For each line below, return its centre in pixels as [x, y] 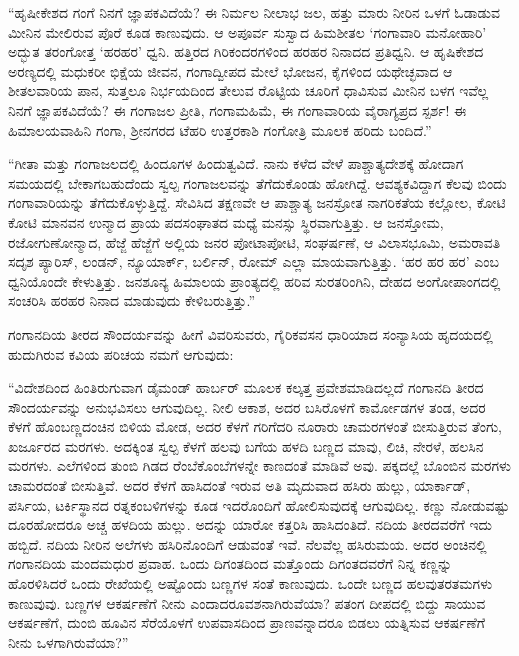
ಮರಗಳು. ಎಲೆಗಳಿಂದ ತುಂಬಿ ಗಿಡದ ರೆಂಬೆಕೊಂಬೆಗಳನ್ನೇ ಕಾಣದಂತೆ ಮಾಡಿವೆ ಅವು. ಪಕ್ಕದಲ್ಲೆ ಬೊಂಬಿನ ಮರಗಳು [260, 465]
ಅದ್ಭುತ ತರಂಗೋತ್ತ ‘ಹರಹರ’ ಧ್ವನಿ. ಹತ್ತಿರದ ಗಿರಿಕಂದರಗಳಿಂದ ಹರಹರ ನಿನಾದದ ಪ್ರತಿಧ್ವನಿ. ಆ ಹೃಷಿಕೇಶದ [246, 51]
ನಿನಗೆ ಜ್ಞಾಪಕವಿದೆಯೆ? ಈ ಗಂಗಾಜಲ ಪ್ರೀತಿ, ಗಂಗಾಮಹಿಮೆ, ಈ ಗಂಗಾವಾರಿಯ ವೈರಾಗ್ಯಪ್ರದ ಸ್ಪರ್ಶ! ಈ [237, 109]
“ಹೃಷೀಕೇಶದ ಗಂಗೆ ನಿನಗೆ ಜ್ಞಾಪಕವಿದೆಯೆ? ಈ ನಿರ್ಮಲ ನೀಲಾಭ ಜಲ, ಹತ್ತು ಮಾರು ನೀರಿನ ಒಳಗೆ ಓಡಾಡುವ [254, 12]
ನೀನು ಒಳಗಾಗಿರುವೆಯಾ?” [68, 641]
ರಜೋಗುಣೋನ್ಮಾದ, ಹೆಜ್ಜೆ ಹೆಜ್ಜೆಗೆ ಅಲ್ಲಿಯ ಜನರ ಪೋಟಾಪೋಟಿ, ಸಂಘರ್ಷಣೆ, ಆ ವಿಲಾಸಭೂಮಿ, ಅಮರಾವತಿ [254, 241]
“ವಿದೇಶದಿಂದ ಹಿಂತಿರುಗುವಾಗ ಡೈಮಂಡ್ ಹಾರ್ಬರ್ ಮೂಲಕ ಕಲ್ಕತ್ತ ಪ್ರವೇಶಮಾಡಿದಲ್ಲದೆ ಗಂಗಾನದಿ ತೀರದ [246, 387]
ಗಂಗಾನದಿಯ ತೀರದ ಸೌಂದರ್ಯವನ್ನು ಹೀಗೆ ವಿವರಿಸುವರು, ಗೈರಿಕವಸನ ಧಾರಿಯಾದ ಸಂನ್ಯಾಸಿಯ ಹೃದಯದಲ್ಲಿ [250, 333]
